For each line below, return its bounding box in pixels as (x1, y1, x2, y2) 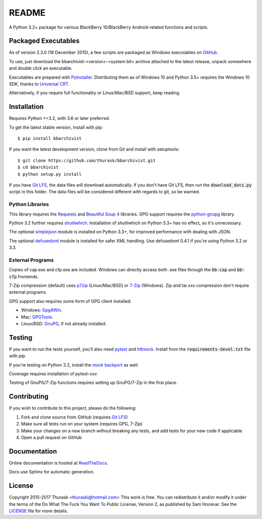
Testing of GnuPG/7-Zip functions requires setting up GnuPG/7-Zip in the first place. (9, 380, 178, 385)
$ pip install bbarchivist (17, 136, 82, 141)
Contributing (9, 392, 49, 401)
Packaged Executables (9, 37, 80, 45)
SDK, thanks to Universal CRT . (9, 81, 70, 87)
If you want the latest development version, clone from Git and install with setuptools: (9, 146, 180, 152)
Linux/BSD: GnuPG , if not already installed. (21, 321, 107, 327)
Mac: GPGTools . (21, 314, 53, 320)
